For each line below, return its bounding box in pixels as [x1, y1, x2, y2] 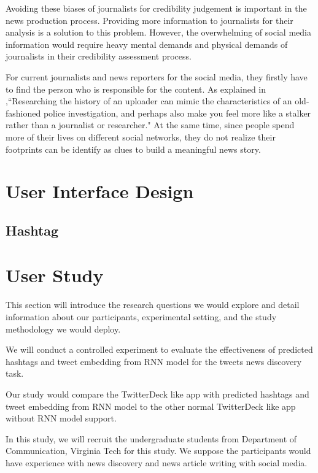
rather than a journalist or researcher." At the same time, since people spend [6, 118, 295, 131]
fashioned [6, 106, 41, 119]
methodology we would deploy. [6, 322, 121, 335]
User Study [6, 263, 104, 288]
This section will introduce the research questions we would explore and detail [6, 298, 300, 311]
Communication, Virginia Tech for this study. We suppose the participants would [6, 444, 311, 457]
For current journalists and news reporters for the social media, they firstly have [6, 70, 308, 83]
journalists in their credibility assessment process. [6, 50, 192, 63]
